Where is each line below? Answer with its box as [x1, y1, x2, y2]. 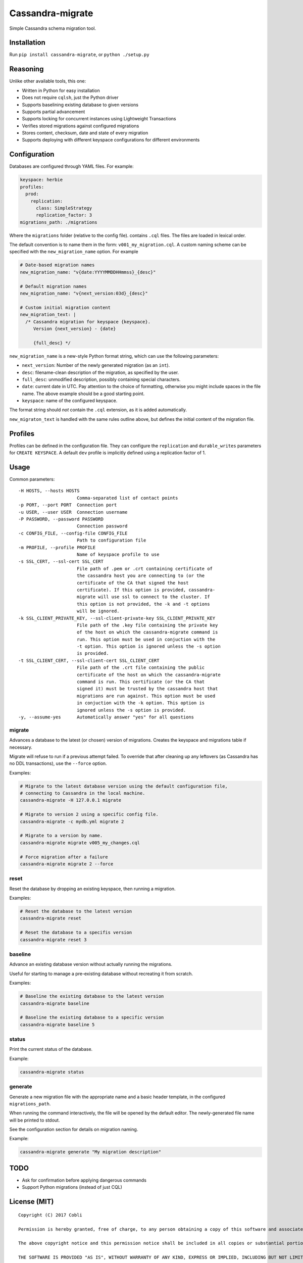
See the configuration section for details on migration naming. [9, 1127, 138, 1133]
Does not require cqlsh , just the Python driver [22, 94, 119, 101]
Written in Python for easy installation [22, 87, 100, 93]
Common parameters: [9, 476, 55, 482]
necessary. [9, 744, 33, 750]
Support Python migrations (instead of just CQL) [22, 1184, 122, 1190]
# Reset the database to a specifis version [20, 930, 132, 936]
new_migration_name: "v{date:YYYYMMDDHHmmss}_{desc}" [20, 269, 156, 275]
